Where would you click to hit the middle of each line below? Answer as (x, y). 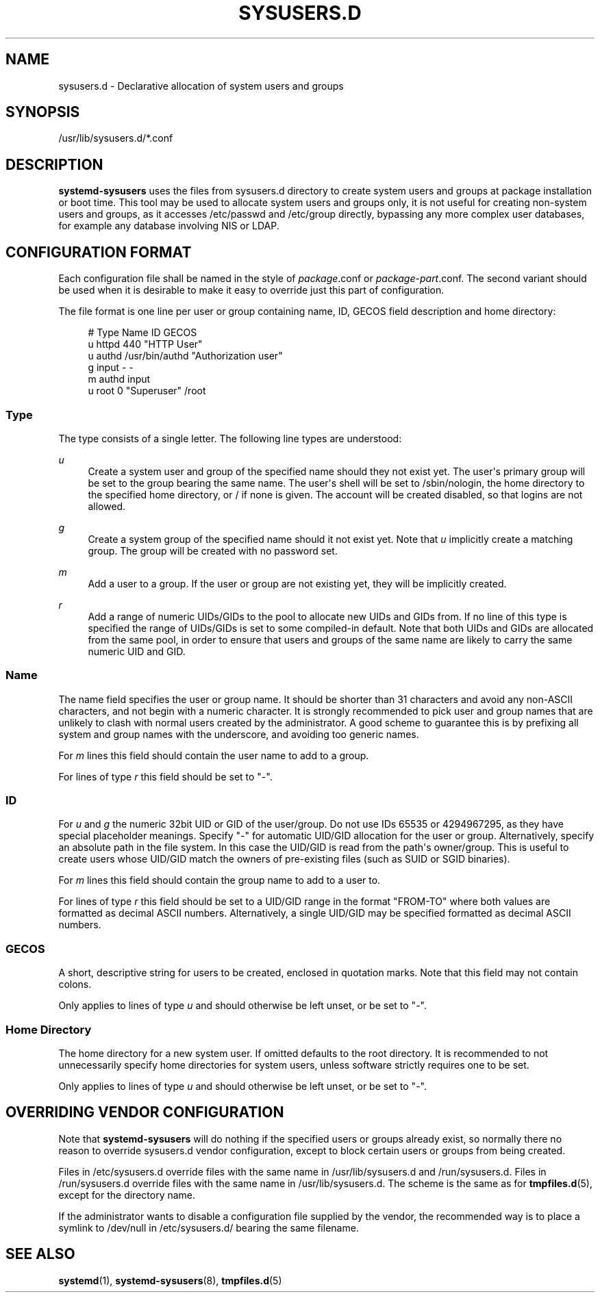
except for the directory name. (127, 1195)
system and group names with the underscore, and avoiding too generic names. (239, 734)
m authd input (119, 379)
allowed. (107, 506)
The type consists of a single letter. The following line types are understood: (230, 438)
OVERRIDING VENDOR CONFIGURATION (145, 1112)
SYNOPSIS (43, 112)
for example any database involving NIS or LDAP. (169, 226)
